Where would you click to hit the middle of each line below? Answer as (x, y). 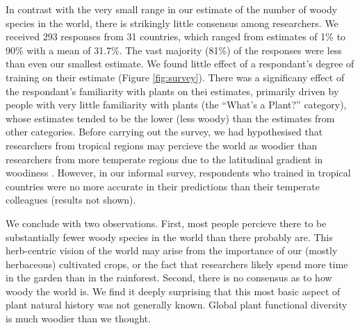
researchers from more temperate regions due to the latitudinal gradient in (164, 159)
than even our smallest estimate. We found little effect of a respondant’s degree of (180, 64)
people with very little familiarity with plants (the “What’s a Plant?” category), (176, 105)
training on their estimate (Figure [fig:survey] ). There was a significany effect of (175, 77)
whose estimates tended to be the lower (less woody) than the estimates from (170, 118)
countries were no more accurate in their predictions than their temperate (163, 186)
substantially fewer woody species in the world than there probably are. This (169, 237)
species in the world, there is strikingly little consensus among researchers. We (172, 23)
